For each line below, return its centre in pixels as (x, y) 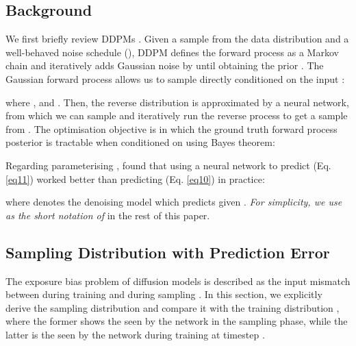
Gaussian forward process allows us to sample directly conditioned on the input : (175, 78)
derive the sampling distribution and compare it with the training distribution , (173, 307)
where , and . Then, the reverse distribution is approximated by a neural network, (177, 102)
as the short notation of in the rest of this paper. (108, 215)
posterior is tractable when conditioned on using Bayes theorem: (140, 142)
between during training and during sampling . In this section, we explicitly (164, 294)
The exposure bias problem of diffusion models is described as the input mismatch (178, 281)
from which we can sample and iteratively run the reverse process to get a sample (177, 115)
